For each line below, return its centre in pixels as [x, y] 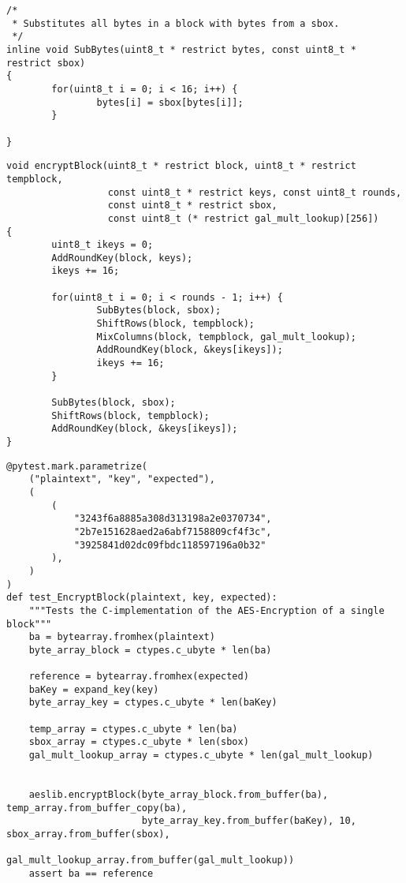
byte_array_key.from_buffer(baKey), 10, [249, 821]
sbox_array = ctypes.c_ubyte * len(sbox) [139, 742]
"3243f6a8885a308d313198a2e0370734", [173, 519]
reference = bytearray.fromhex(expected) [139, 677]
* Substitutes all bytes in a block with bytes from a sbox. [176, 23]
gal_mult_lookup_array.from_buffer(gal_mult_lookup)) [151, 861]
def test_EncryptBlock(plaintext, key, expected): [142, 598]
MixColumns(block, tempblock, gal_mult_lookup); [226, 337]
